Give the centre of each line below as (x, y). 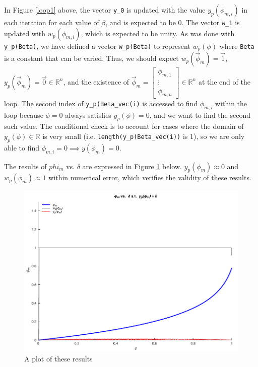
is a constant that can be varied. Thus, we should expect (91, 58)
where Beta (237, 46)
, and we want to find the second (200, 115)
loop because (24, 115)
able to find (22, 147)
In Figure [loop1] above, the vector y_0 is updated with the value (105, 10)
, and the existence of (96, 81)
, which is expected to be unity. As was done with (158, 33)
